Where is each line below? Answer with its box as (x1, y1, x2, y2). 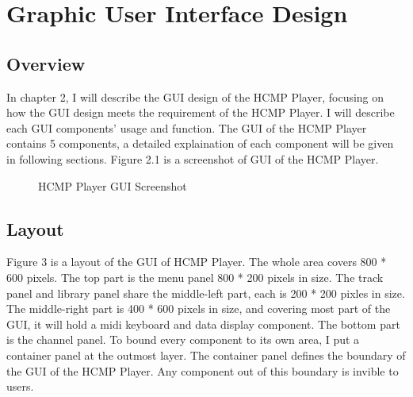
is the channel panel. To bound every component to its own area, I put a (6, 331, 360, 348)
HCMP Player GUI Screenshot (38, 177, 187, 194)
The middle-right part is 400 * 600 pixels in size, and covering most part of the (6, 300, 391, 317)
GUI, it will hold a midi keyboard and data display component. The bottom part (6, 315, 400, 332)
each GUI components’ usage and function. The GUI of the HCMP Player (6, 119, 367, 136)
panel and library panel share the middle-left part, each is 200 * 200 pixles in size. (6, 284, 405, 301)
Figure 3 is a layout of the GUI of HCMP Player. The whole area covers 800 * (6, 253, 387, 270)
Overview (6, 51, 86, 75)
